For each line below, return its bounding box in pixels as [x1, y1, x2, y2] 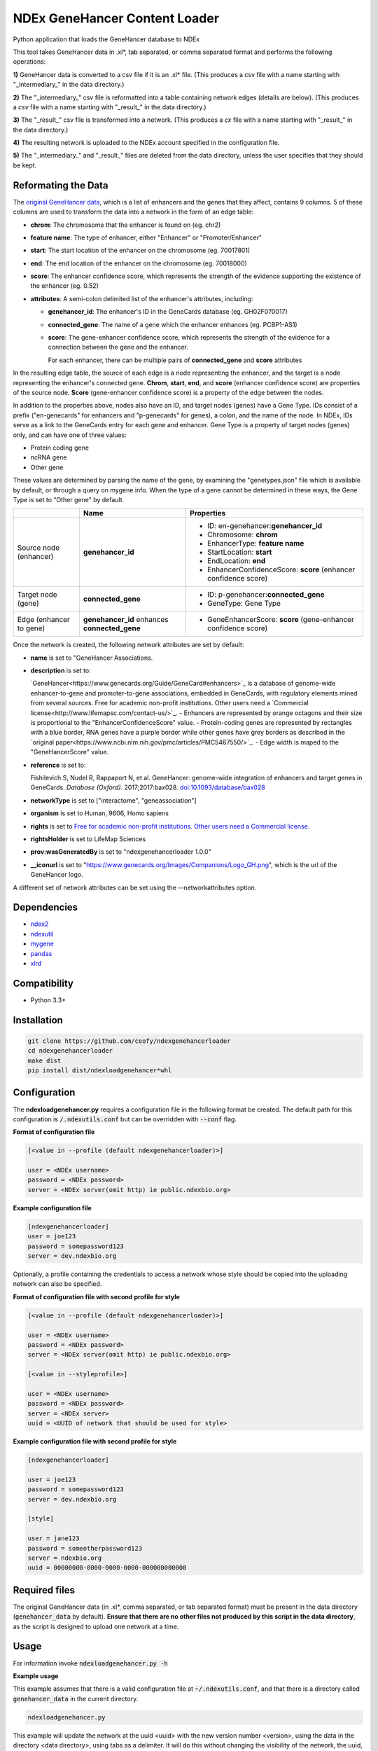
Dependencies [13, 901, 78, 913]
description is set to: [30, 666, 91, 675]
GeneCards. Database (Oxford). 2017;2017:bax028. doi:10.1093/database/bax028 [30, 783, 265, 791]
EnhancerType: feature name [207, 539, 304, 548]
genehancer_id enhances [83, 615, 169, 625]
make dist [27, 1056, 62, 1065]
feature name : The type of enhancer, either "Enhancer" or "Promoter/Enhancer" [30, 233, 262, 242]
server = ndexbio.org [27, 1553, 102, 1562]
